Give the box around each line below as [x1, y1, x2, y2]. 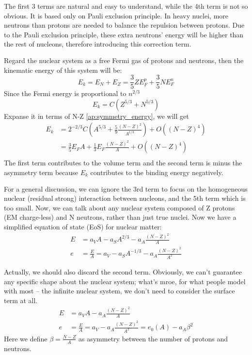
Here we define [4, 333, 47, 343]
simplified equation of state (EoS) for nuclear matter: [4, 221, 162, 231]
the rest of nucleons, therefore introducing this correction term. [4, 39, 191, 49]
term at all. [4, 295, 38, 305]
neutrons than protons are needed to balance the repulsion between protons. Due [4, 20, 245, 30]
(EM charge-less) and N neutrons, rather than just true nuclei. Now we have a [4, 212, 236, 222]
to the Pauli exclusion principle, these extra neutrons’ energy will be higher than [4, 29, 244, 39]
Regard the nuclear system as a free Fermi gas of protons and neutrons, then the [4, 55, 244, 65]
